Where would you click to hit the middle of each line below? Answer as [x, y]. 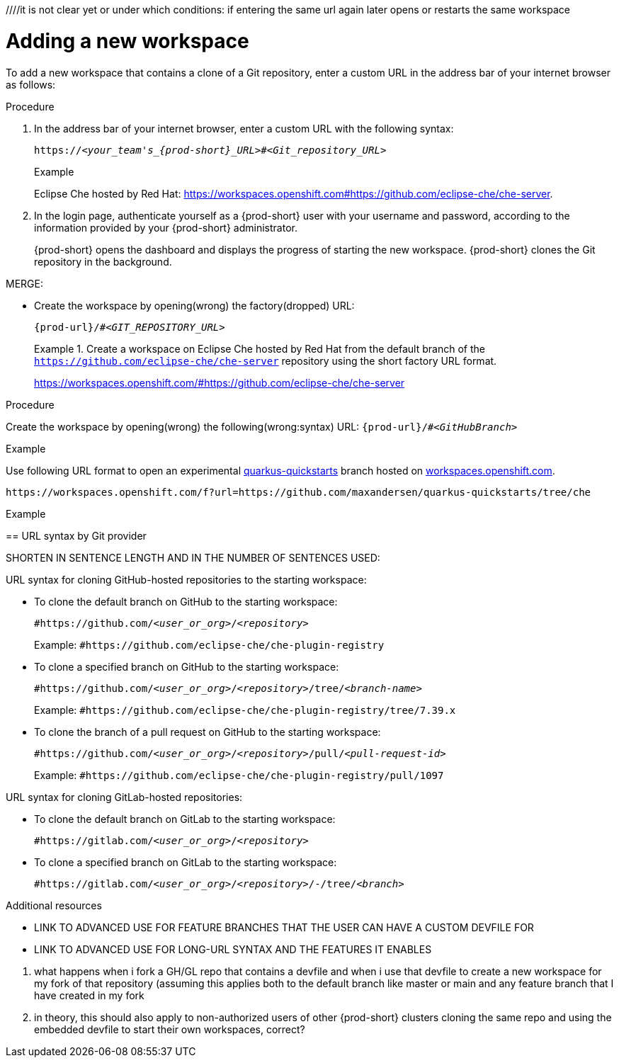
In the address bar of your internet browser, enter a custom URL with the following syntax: [244, 128]
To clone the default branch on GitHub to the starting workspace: [186, 601]
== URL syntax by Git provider [76, 535]
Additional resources [54, 905]
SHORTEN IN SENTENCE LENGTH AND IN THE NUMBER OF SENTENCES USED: [193, 557]
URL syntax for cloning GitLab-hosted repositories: [124, 797]
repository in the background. [103, 261]
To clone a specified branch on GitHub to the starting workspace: [187, 666]
